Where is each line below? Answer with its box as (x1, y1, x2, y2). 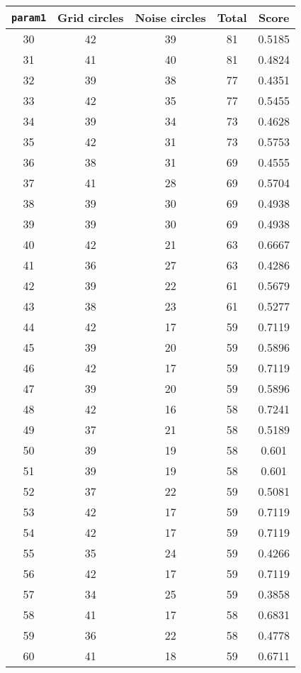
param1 (11, 11, 47, 23)
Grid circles (57, 9, 124, 26)
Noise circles (135, 9, 206, 26)
